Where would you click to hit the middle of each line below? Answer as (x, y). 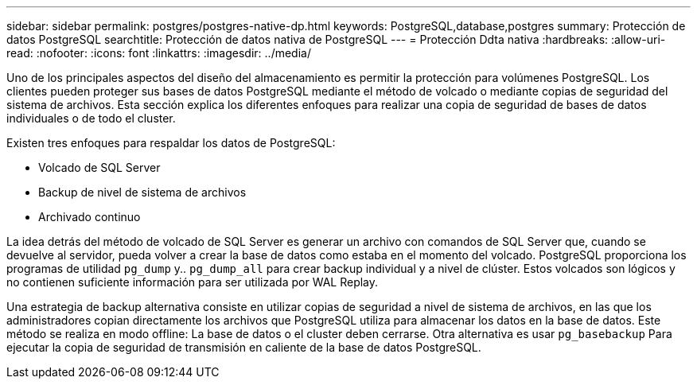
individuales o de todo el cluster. (91, 118)
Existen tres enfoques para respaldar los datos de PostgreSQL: (171, 143)
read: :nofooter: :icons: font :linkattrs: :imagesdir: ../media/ (159, 53)
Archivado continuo (90, 217)
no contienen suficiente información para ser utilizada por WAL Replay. (193, 282)
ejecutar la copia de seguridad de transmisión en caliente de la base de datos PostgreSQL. (244, 347)
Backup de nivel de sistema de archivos (142, 192)
